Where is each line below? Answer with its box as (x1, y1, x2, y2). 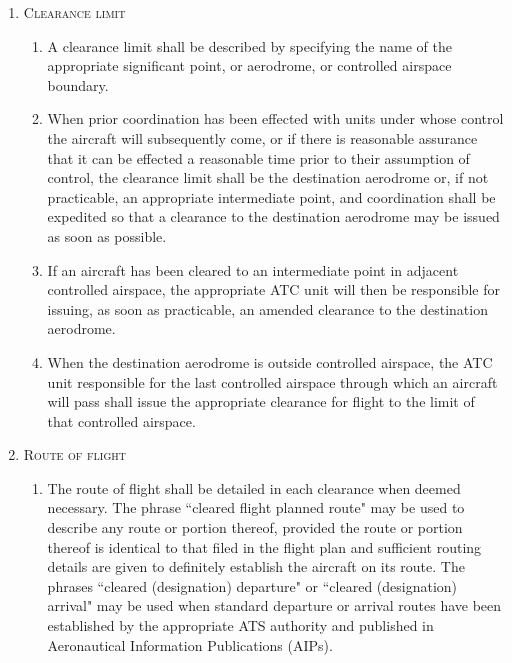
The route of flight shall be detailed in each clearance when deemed (47, 477, 461, 498)
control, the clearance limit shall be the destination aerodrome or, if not (47, 167, 489, 188)
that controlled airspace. (47, 410, 196, 431)
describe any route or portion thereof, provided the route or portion (47, 517, 463, 538)
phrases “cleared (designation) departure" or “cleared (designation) (47, 575, 458, 596)
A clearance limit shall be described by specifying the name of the (47, 35, 452, 56)
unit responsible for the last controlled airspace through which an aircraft (47, 371, 498, 392)
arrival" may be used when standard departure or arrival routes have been (47, 595, 502, 616)
